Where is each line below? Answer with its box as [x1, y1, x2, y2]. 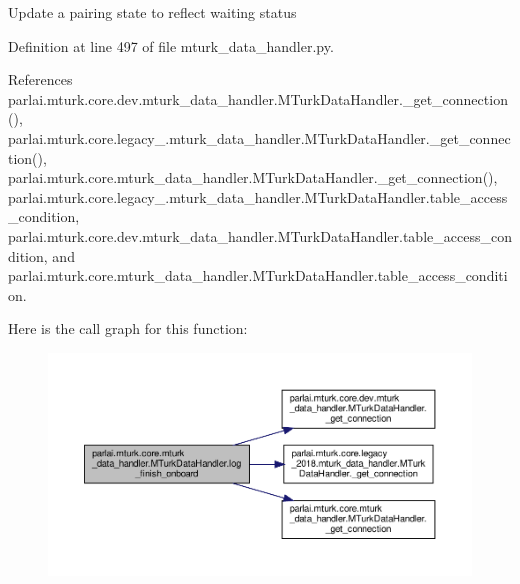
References [8, 69, 73, 90]
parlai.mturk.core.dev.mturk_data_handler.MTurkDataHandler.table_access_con [8, 225, 512, 246]
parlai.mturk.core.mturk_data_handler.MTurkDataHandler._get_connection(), [8, 167, 498, 188]
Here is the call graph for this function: [8, 318, 248, 339]
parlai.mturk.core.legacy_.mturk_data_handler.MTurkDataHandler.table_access [8, 186, 508, 207]
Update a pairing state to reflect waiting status [8, 2, 297, 22]
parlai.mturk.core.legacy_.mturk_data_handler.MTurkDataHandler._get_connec [8, 127, 511, 148]
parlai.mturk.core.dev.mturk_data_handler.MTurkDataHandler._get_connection [8, 88, 508, 109]
